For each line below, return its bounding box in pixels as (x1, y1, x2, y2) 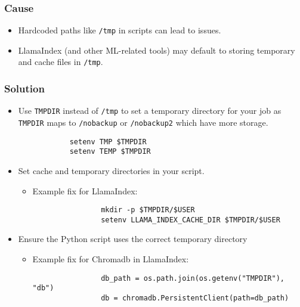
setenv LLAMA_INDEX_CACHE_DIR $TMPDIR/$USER (101, 215, 280, 224)
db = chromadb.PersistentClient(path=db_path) (101, 293, 289, 302)
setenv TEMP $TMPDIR (69, 147, 151, 156)
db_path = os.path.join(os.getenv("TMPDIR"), (101, 274, 284, 283)
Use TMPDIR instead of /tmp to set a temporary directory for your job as (18, 104, 282, 117)
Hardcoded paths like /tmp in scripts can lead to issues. (18, 24, 221, 36)
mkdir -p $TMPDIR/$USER (101, 206, 195, 215)
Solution (4, 81, 45, 96)
